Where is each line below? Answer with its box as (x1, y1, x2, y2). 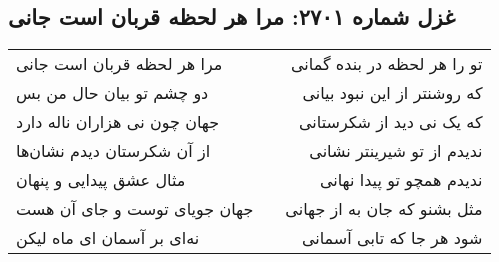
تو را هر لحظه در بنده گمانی (291, 52, 483, 76)
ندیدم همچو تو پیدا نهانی (319, 168, 483, 192)
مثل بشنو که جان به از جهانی (285, 197, 483, 221)
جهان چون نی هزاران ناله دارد (16, 110, 220, 134)
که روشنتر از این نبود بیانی (302, 81, 483, 105)
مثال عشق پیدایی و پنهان (16, 168, 186, 192)
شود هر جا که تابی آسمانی (301, 226, 483, 250)
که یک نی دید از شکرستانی (298, 110, 483, 134)
